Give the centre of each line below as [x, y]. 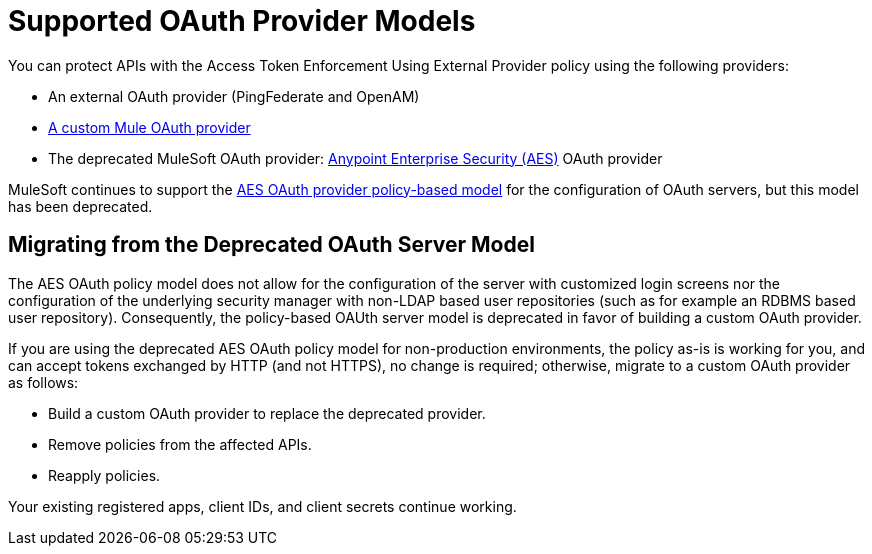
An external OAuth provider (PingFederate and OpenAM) [234, 96]
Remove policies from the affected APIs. [180, 444]
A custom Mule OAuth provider [149, 127]
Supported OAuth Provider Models [242, 21]
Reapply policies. [104, 475]
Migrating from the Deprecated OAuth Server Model [271, 245]
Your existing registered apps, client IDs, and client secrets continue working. [262, 506]
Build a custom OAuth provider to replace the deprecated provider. [267, 413]
